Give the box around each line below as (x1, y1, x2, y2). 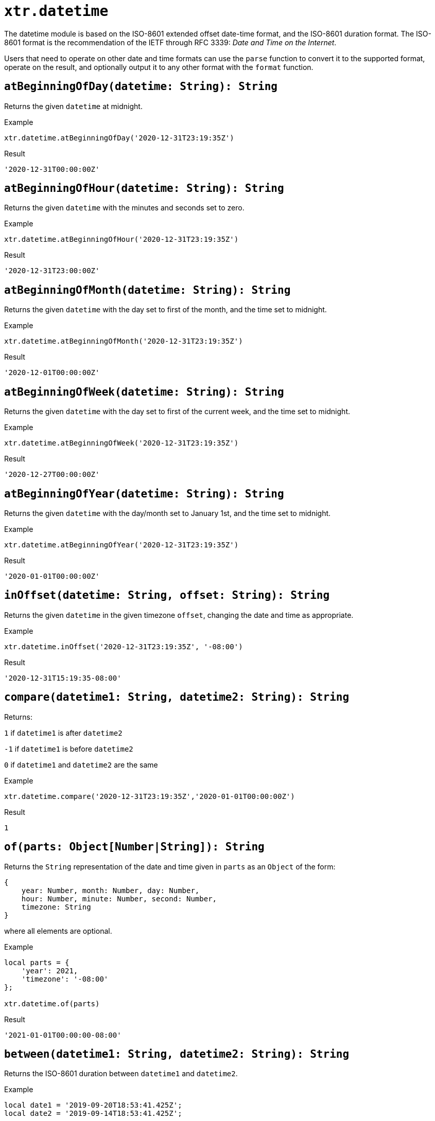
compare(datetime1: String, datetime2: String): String (4, 691, 350, 704)
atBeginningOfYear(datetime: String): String (4, 487, 284, 500)
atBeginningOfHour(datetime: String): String (4, 182, 284, 195)
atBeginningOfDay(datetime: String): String (4, 80, 278, 93)
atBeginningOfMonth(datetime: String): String (4, 283, 291, 296)
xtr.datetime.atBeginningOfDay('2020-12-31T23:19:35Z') (4, 133, 234, 142)
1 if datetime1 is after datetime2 (4, 728, 123, 737)
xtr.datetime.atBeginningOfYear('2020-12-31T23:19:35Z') (4, 540, 239, 549)
